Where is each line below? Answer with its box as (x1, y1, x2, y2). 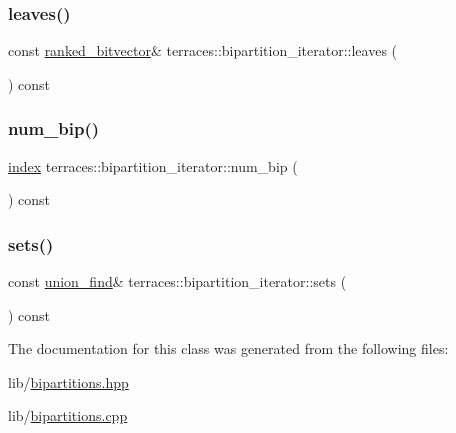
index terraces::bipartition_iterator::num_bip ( (8, 155, 298, 176)
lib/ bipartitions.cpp (8, 405, 128, 426)
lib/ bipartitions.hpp (8, 371, 129, 392)
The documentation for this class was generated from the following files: (8, 338, 449, 359)
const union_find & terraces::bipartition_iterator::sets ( (8, 271, 347, 292)
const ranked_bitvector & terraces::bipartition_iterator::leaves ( (8, 40, 398, 61)
